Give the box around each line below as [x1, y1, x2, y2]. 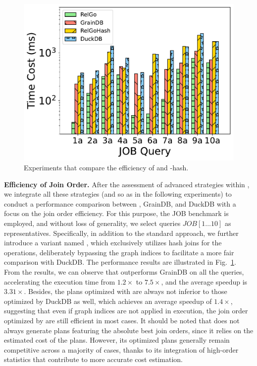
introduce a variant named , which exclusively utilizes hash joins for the [4, 237, 222, 248]
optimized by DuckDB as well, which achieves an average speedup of [4, 295, 212, 306]
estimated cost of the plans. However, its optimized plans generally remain [4, 335, 230, 345]
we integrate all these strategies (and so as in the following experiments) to [4, 189, 232, 199]
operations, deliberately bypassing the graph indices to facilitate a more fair [4, 247, 234, 257]
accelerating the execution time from [4, 276, 115, 287]
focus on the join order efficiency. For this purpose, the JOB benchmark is [4, 208, 229, 219]
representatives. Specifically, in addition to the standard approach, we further [4, 227, 239, 238]
